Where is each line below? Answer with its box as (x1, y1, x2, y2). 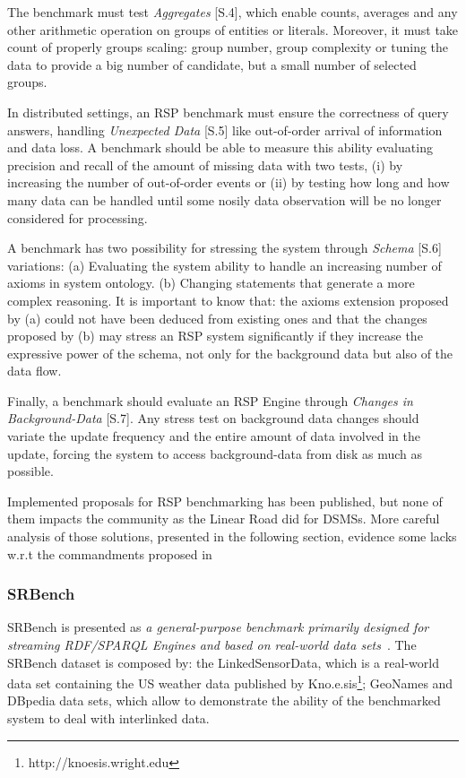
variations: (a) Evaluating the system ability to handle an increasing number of (7, 255, 442, 274)
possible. (7, 462, 54, 480)
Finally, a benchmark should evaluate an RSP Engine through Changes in (7, 391, 413, 410)
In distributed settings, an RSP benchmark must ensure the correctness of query (7, 102, 449, 121)
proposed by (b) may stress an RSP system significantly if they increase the (7, 326, 423, 345)
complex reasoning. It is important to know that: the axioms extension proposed (7, 290, 449, 309)
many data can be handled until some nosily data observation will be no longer (7, 190, 442, 209)
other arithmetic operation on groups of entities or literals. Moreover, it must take (7, 20, 459, 39)
